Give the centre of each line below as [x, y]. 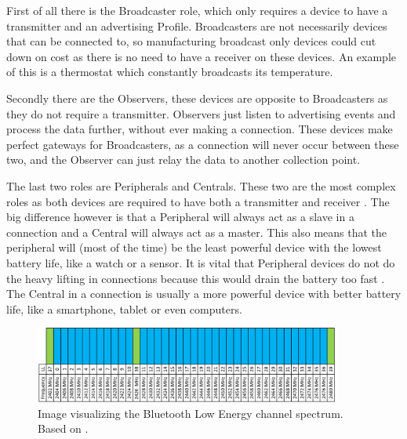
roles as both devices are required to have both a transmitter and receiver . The [198, 201]
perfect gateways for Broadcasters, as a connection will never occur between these [203, 144]
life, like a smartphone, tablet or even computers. [124, 308]
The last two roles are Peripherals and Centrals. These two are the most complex [201, 185]
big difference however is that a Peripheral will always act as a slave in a [180, 217]
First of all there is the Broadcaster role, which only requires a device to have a [197, 10]
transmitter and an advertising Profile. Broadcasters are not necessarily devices [197, 25]
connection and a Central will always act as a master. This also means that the [197, 232]
